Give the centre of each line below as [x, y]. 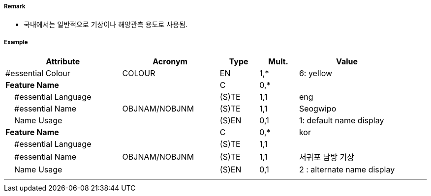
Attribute [63, 62]
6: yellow [316, 73]
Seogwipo [318, 109]
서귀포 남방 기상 [326, 157]
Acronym [170, 62]
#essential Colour [38, 73]
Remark [15, 6]
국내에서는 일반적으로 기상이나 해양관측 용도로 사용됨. [106, 25]
